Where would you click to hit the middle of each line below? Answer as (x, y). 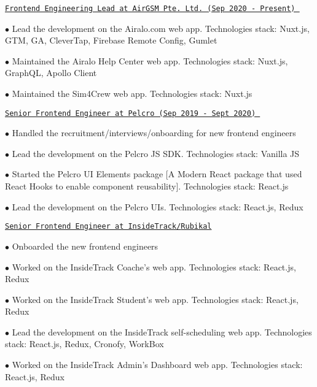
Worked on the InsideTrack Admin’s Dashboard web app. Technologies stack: (157, 365)
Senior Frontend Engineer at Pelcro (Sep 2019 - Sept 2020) (131, 113)
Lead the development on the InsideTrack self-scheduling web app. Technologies (162, 331)
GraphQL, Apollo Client (51, 73)
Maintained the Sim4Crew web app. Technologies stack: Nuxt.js (132, 94)
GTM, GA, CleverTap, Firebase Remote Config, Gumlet (111, 40)
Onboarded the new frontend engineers (85, 246)
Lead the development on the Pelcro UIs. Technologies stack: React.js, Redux (158, 206)
